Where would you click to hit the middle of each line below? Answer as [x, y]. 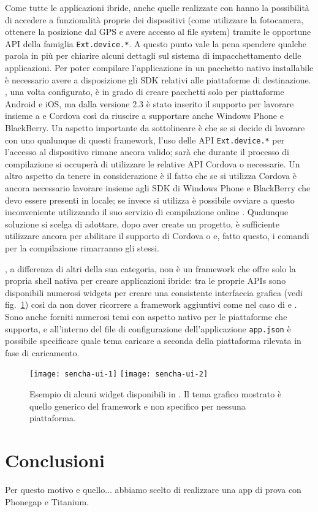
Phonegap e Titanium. [47, 501]
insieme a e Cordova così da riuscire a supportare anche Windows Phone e [144, 116]
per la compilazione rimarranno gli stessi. [82, 248]
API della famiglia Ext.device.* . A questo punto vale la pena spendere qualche [156, 43]
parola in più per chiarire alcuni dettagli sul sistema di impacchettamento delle [153, 55]
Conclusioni [55, 460]
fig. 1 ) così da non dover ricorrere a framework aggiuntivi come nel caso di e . [151, 304]
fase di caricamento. [42, 352]
